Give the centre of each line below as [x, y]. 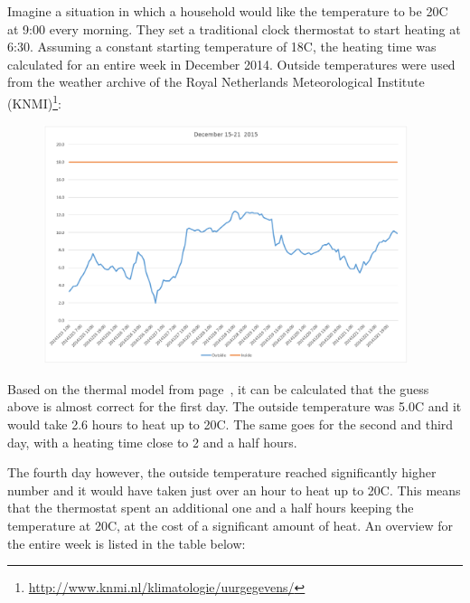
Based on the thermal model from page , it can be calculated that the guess [218, 388]
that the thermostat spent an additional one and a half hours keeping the [211, 508]
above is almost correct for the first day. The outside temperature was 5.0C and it [235, 406]
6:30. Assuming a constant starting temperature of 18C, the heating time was [222, 47]
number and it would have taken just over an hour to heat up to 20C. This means [234, 490]
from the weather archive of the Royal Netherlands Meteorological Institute [216, 82]
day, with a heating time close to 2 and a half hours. [152, 442]
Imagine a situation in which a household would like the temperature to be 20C [228, 11]
